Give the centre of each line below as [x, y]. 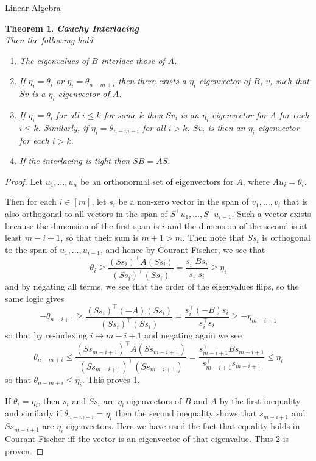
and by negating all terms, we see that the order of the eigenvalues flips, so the [152, 286]
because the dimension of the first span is [82, 225]
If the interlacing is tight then [75, 161]
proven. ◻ [24, 450]
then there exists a [152, 81]
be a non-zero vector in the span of [184, 202]
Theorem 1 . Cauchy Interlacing [72, 28]
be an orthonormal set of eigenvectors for [157, 181]
